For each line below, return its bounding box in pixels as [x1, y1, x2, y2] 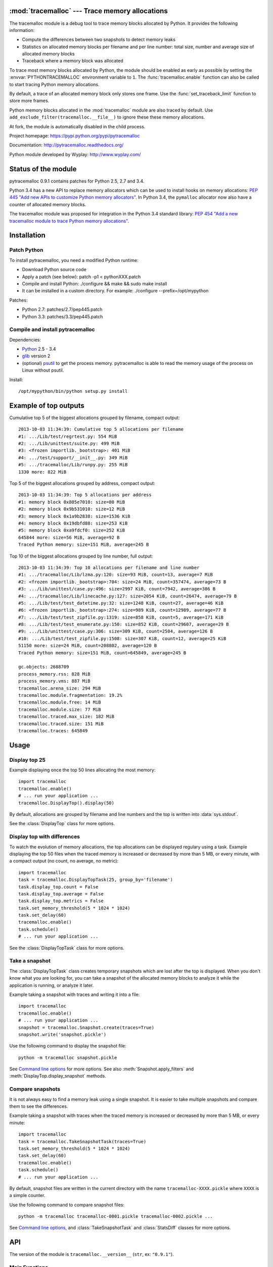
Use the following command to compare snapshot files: [9, 1202, 125, 1208]
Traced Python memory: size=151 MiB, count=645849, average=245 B [18, 650, 187, 656]
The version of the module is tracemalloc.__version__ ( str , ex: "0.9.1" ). [9, 1251, 174, 1257]
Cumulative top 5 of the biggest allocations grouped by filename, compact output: [9, 415, 180, 421]
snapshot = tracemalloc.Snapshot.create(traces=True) [18, 1024, 154, 1030]
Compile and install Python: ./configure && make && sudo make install [22, 280, 167, 286]
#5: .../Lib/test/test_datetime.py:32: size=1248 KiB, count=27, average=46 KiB [18, 600, 224, 606]
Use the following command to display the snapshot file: [9, 1043, 126, 1049]
